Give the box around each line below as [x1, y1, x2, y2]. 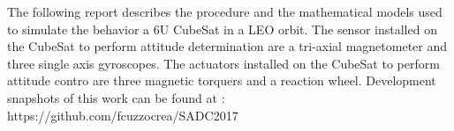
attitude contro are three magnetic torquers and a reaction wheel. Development [7, 71, 436, 90]
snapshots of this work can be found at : [7, 88, 225, 106]
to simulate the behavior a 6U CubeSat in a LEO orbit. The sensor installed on [7, 19, 437, 38]
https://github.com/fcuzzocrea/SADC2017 [7, 106, 238, 124]
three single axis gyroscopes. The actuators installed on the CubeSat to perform [7, 54, 440, 72]
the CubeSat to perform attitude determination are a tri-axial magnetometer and [7, 37, 448, 55]
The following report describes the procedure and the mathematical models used [7, 3, 443, 20]
